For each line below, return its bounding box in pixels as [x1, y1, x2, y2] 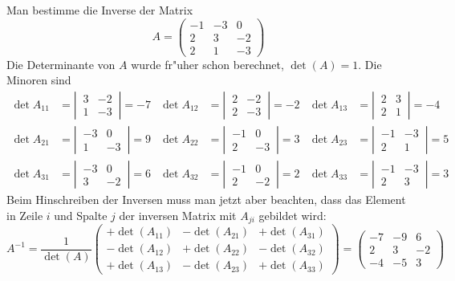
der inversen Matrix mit [119, 206, 237, 223]
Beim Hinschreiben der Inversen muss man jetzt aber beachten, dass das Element [6, 191, 406, 208]
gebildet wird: [258, 206, 327, 223]
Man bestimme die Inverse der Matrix [6, 2, 193, 18]
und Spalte [54, 206, 108, 223]
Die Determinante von [6, 55, 116, 72]
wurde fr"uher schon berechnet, [131, 55, 284, 72]
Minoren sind [6, 71, 71, 88]
